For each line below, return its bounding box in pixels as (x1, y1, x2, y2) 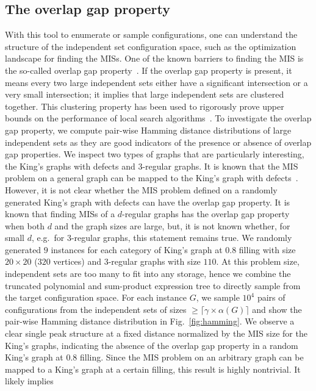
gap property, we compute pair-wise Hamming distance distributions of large (5, 123, 292, 136)
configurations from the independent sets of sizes (5, 303, 187, 315)
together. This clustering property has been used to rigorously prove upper (5, 99, 284, 112)
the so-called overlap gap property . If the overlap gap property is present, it (5, 63, 292, 76)
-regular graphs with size (108, 255, 201, 268)
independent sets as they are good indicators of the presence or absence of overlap (5, 135, 312, 148)
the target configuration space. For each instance (5, 291, 187, 304)
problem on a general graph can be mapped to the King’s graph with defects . (5, 171, 298, 184)
